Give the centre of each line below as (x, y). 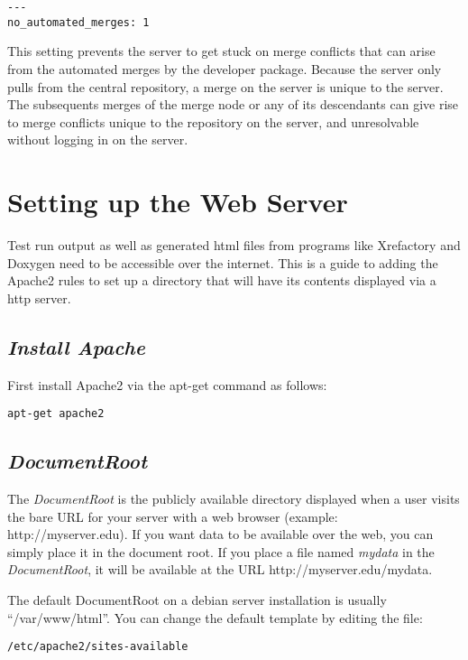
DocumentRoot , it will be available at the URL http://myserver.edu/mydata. (220, 569)
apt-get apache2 (56, 414)
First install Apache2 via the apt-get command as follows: (167, 384)
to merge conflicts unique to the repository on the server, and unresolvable (213, 121)
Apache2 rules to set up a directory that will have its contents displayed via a (222, 280)
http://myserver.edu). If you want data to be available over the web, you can (220, 534)
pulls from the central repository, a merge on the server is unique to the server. (225, 86)
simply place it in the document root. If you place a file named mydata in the (221, 551)
